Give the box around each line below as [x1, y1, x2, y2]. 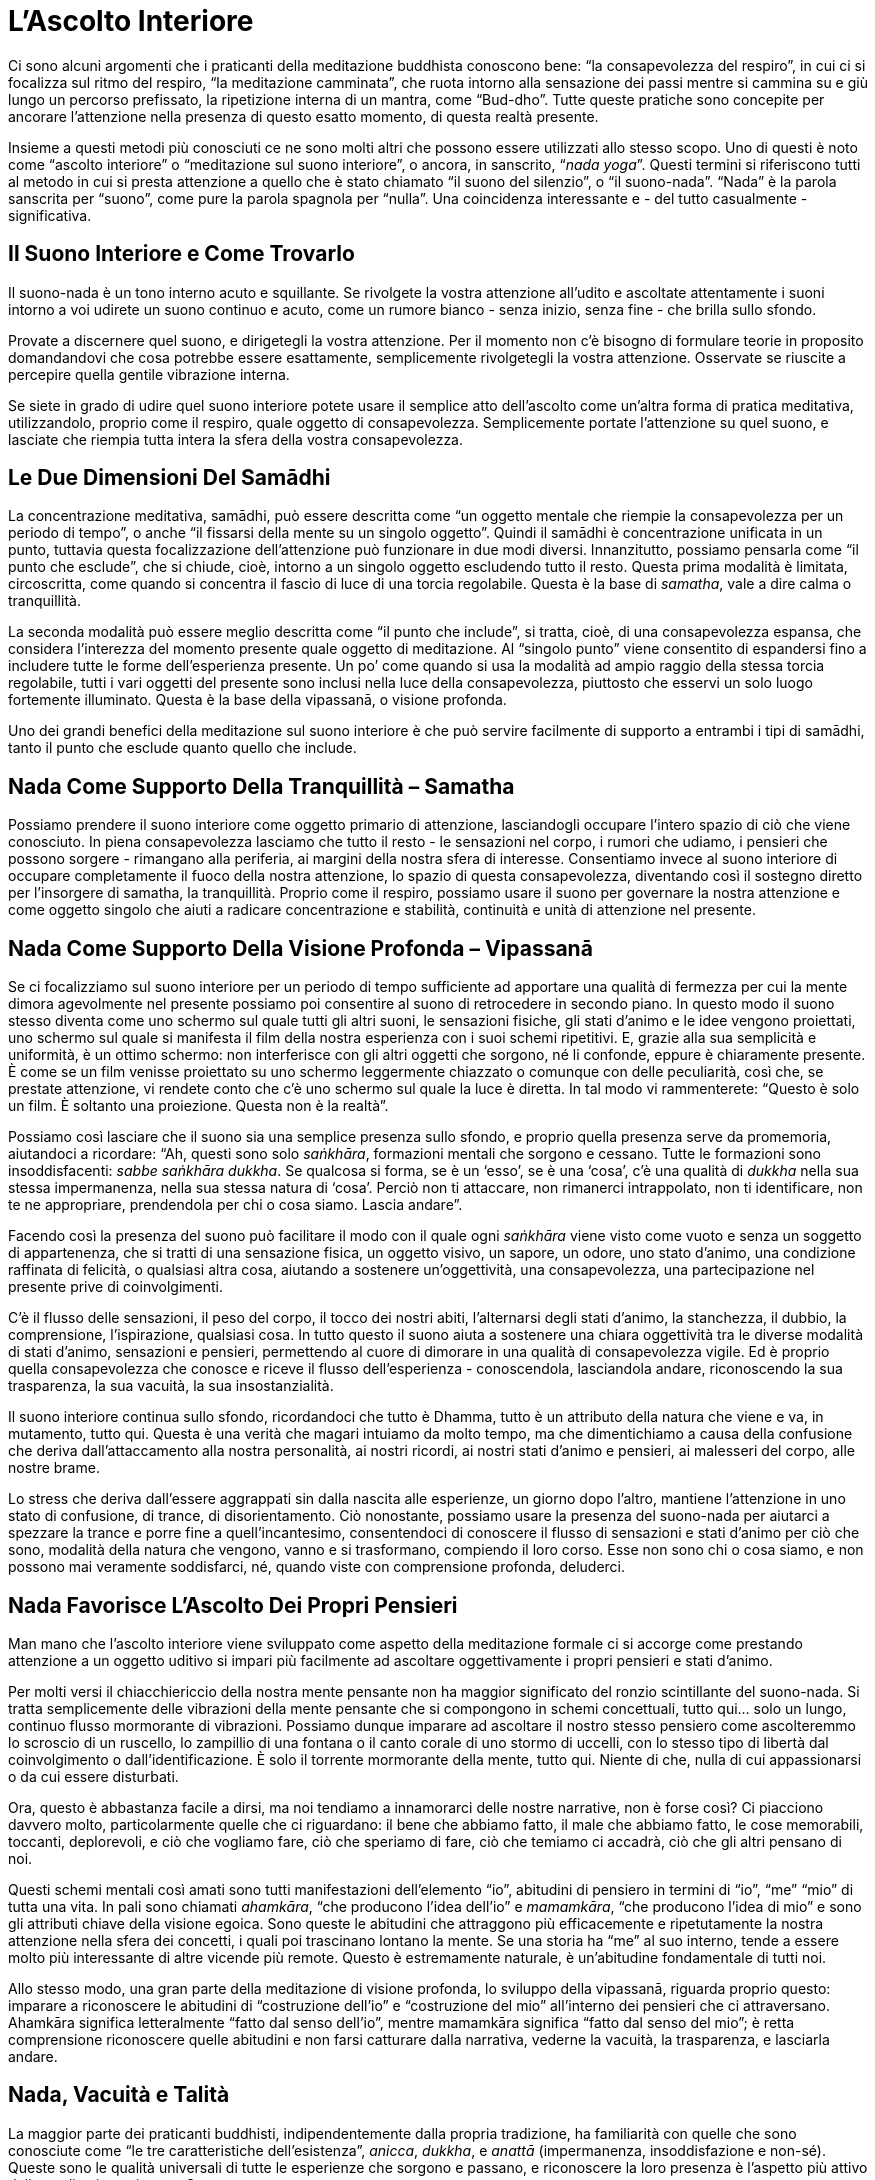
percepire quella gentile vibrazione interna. [8, 365, 290, 383]
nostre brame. [8, 1459, 100, 1477]
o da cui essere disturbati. [8, 1767, 179, 1785]
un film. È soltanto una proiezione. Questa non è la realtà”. [8, 1097, 389, 1115]
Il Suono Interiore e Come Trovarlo [8, 241, 355, 267]
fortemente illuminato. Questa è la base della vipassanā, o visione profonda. [8, 691, 507, 709]
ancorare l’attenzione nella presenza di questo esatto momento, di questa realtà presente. [8, 107, 599, 125]
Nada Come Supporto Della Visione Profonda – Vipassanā [8, 935, 593, 961]
